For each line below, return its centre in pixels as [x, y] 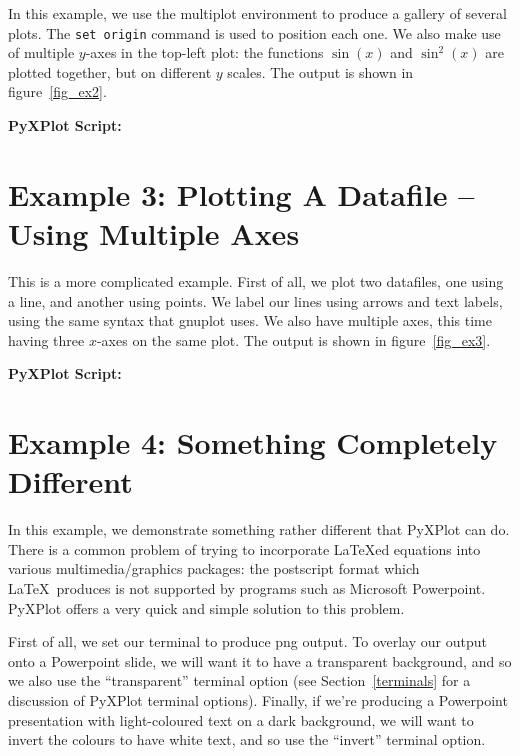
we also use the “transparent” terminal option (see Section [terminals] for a [239, 680]
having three [46, 339]
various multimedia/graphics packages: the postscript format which [214, 568]
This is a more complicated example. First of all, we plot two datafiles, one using [256, 280]
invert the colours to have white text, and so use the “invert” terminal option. [247, 739]
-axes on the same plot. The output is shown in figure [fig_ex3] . [293, 339]
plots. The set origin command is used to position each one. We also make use [254, 32]
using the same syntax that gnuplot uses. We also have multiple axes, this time [250, 320]
